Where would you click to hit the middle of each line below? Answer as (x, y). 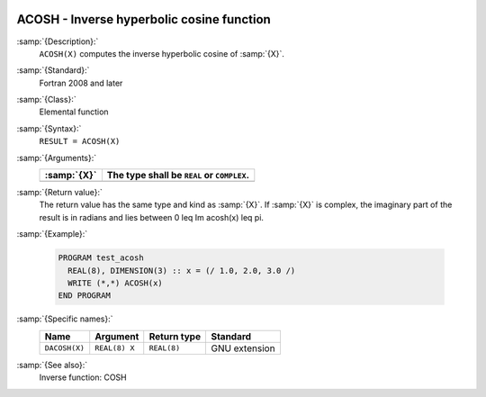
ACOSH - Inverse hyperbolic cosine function (144, 19)
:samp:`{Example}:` (52, 234)
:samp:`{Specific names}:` (65, 319)
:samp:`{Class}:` (46, 100)
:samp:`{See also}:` (52, 365)
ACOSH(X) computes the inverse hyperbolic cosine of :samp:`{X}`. (162, 53)
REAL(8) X (115, 348)
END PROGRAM (85, 296)
